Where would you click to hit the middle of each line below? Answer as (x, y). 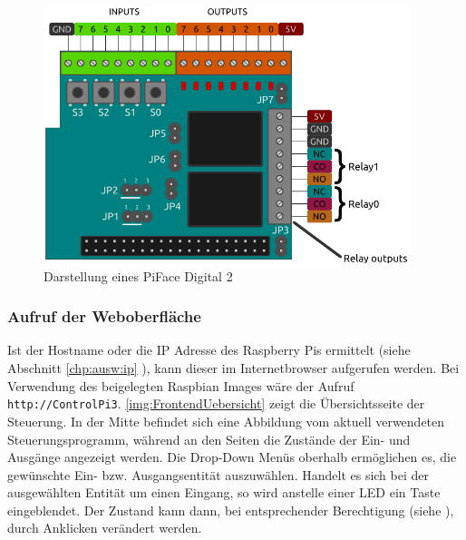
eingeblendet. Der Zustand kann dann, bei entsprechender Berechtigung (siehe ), (231, 510)
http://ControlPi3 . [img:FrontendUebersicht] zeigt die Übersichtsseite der (216, 403)
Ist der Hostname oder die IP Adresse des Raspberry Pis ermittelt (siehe (209, 350)
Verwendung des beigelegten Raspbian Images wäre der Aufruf (181, 385)
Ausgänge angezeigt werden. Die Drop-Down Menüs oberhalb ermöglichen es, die (232, 457)
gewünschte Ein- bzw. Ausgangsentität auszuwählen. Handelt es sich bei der (218, 474)
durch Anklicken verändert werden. (105, 528)
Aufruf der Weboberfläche (104, 316)
